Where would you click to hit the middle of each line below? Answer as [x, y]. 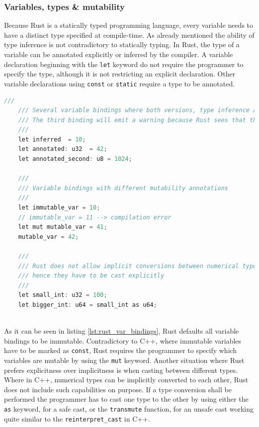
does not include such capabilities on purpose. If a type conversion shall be [118, 389]
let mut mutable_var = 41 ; [63, 227]
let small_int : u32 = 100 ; [63, 295]
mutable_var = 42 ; [48, 237]
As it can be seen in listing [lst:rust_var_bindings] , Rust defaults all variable [122, 331]
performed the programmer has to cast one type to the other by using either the [126, 399]
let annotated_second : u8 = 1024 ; [75, 159]
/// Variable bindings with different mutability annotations [123, 188]
